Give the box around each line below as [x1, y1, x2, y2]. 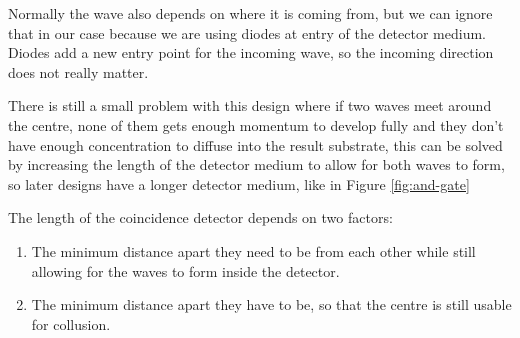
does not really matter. [8, 61, 149, 82]
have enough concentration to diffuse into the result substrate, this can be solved [8, 134, 503, 155]
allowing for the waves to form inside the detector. [31, 260, 340, 281]
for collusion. [31, 313, 111, 334]
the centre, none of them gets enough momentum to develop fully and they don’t [8, 114, 504, 135]
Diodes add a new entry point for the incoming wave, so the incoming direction [8, 42, 494, 63]
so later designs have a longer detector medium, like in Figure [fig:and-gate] [8, 173, 470, 194]
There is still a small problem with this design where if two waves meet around [8, 95, 492, 116]
